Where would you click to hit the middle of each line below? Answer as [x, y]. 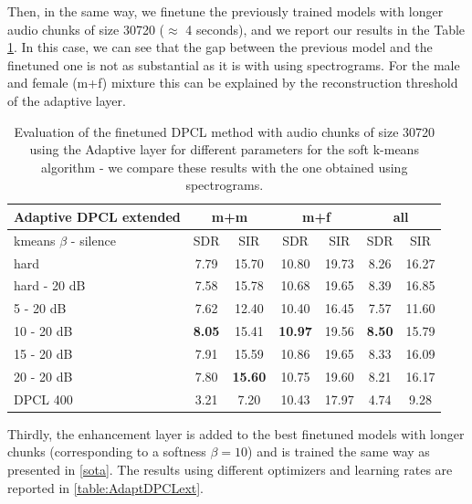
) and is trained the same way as [339, 451]
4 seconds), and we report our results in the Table [325, 29]
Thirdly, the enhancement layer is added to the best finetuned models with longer [236, 433]
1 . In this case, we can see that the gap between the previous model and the [220, 47]
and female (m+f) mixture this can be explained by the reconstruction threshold [233, 83]
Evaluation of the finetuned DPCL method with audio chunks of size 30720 [225, 131]
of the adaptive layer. [67, 100]
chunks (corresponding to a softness [107, 451]
